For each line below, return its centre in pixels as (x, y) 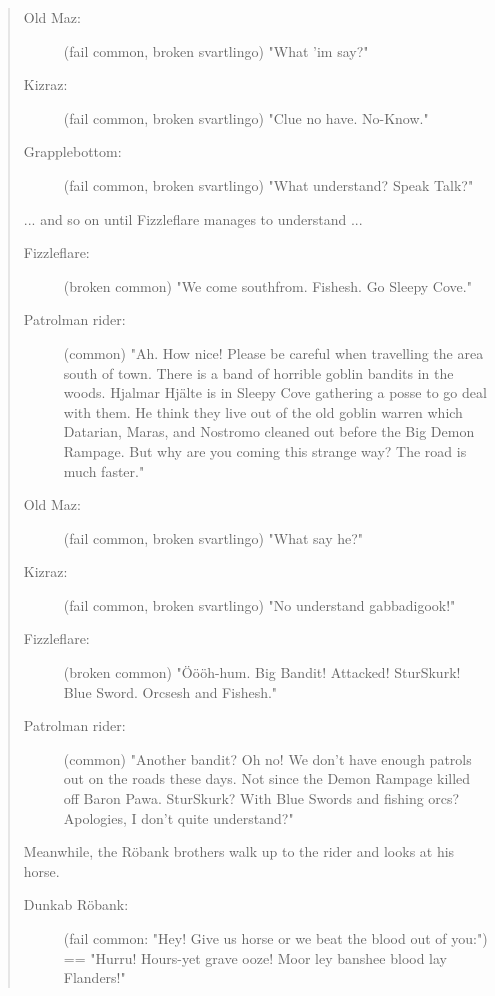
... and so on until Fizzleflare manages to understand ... (193, 218)
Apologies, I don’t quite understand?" (178, 817)
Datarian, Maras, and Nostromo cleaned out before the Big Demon (269, 431)
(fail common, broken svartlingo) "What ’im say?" (216, 50)
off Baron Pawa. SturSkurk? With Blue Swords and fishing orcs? (261, 798)
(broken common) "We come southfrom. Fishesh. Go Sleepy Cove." (267, 285)
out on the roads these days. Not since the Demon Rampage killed (267, 778)
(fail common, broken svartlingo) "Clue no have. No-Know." (246, 117)
